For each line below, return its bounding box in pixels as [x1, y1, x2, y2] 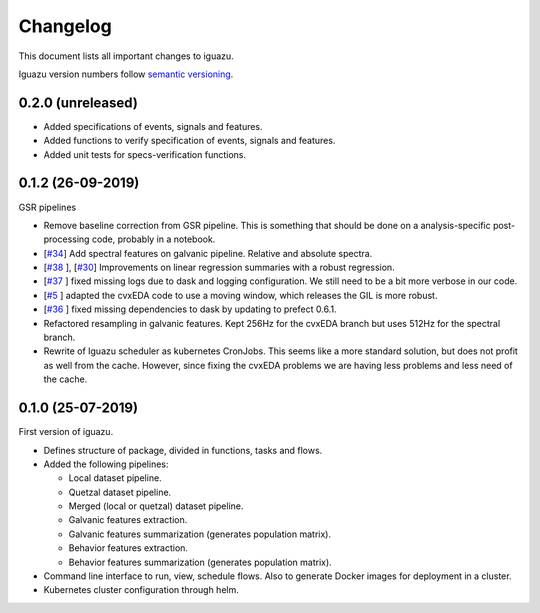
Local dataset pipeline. [68, 472, 162, 484]
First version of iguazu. [18, 426, 114, 438]
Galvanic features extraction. [68, 514, 188, 526]
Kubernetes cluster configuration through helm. [43, 584, 239, 596]
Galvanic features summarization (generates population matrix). [68, 528, 332, 540]
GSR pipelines [18, 201, 77, 213]
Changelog [18, 15, 112, 37]
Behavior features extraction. [68, 542, 189, 554]
